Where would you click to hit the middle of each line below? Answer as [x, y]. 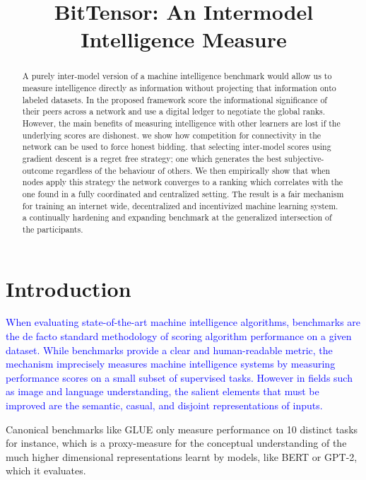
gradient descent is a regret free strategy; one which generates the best [152, 158]
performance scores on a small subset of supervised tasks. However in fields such [179, 377]
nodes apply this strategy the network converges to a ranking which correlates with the [183, 182]
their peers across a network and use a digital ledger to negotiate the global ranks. [174, 111]
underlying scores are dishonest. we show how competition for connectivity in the [172, 135]
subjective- [304, 158]
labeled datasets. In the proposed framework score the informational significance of [175, 99]
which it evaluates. [46, 470]
